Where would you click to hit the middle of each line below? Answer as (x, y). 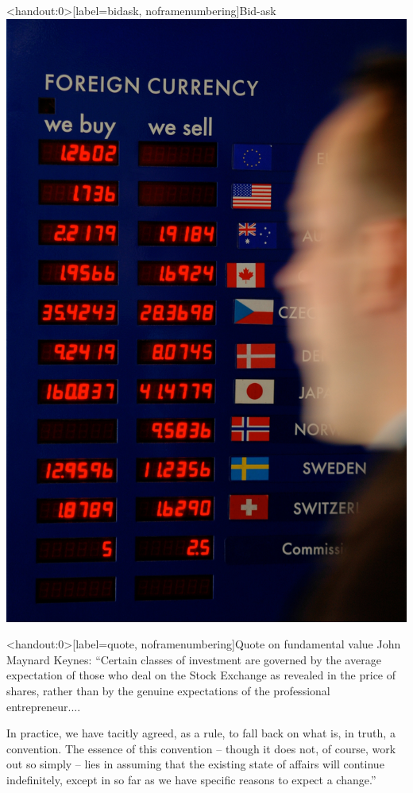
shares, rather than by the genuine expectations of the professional (168, 690)
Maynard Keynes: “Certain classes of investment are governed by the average (194, 659)
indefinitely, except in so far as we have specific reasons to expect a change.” (191, 779)
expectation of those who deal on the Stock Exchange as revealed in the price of (201, 675)
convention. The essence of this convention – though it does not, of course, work (201, 748)
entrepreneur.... (44, 706)
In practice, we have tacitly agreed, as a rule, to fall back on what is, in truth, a (201, 733)
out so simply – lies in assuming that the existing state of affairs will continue (195, 764)
